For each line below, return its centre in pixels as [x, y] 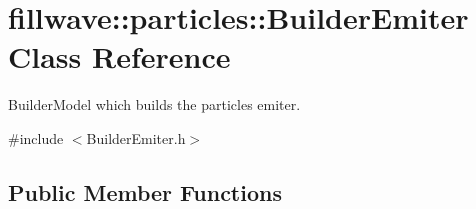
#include [36, 137]
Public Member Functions [145, 191]
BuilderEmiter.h [136, 137]
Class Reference [119, 56]
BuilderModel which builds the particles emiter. [154, 104]
